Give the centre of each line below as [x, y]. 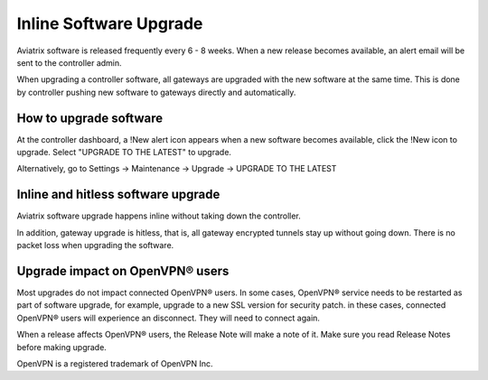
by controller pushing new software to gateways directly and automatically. [156, 92]
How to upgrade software [90, 118]
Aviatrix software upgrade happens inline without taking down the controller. [159, 216]
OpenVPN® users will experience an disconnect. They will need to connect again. [169, 318]
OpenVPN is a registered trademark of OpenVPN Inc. [115, 363]
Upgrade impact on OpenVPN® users [123, 271]
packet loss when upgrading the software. [95, 246]
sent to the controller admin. [69, 62]
